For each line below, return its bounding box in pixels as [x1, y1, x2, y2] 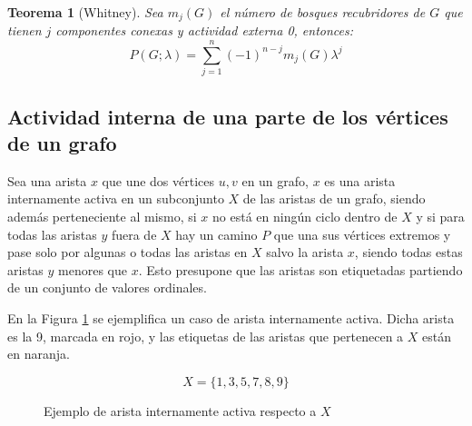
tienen [7, 21, 42, 40]
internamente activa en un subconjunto [7, 189, 224, 208]
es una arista [324, 171, 396, 190]
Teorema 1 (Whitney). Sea [7, 3, 163, 21]
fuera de [111, 224, 157, 243]
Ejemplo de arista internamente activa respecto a [44, 401, 317, 420]
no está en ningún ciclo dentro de [212, 206, 398, 225]
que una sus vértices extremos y [273, 224, 451, 243]
